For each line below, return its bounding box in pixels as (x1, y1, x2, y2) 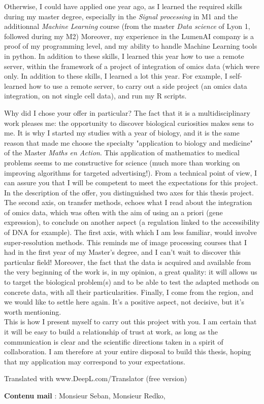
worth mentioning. (4, 306, 61, 317)
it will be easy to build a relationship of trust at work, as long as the (4, 326, 218, 336)
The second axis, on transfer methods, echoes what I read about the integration (4, 197, 252, 208)
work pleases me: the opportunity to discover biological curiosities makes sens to (4, 117, 254, 128)
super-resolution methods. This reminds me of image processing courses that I (4, 237, 247, 247)
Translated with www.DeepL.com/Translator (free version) (4, 373, 187, 384)
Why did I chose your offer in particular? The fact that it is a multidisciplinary (4, 107, 251, 118)
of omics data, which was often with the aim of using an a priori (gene (4, 207, 223, 217)
